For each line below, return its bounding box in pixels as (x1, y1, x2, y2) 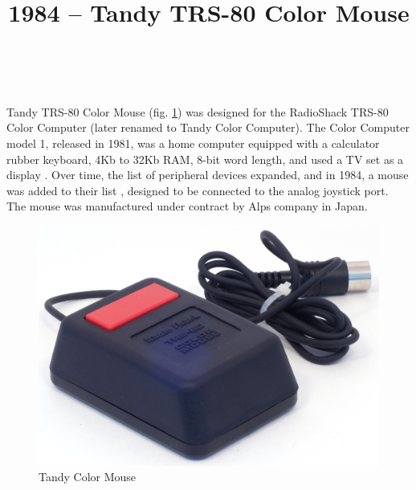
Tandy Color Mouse (39, 468, 137, 485)
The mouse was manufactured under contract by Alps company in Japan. (6, 198, 368, 214)
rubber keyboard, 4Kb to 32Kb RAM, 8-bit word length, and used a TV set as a (6, 150, 404, 167)
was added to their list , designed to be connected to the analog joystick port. (6, 182, 389, 198)
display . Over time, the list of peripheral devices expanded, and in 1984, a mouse (6, 166, 409, 183)
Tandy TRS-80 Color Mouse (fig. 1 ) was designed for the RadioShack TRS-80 (6, 103, 389, 120)
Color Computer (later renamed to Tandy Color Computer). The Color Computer (6, 119, 410, 136)
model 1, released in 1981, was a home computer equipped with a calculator (6, 134, 380, 151)
